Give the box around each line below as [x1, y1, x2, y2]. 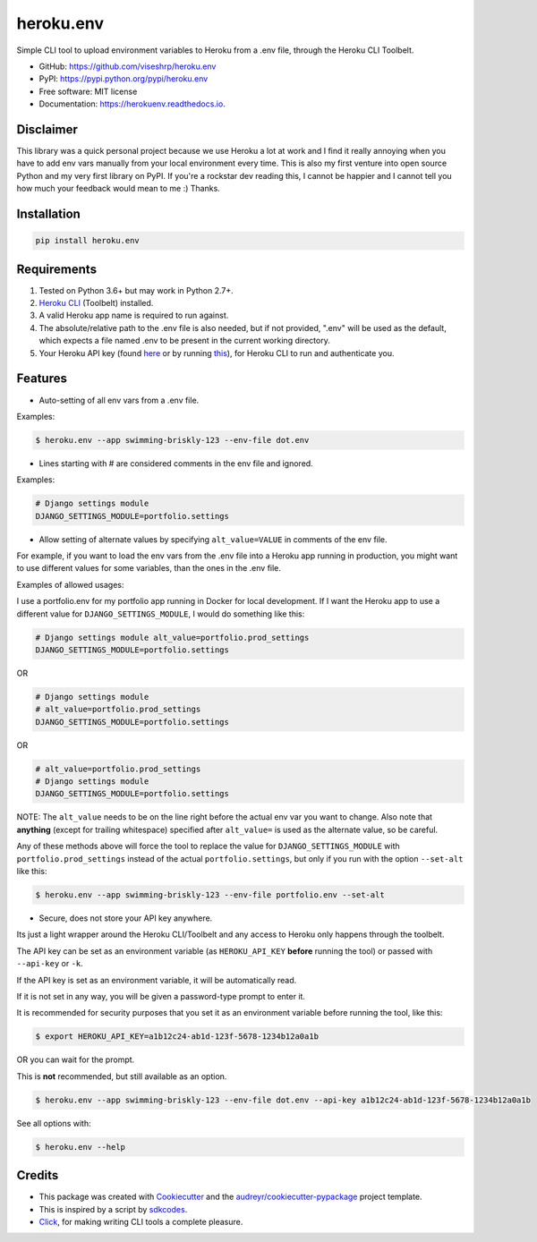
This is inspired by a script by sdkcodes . [38, 1204, 188, 1214]
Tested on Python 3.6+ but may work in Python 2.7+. [38, 285, 234, 295]
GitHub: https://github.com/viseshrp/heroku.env [38, 61, 217, 72]
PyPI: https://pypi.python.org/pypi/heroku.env [38, 73, 209, 84]
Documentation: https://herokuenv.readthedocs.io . [38, 98, 226, 109]
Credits [16, 1168, 59, 1183]
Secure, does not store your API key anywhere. [38, 913, 213, 923]
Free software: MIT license [38, 86, 138, 97]
